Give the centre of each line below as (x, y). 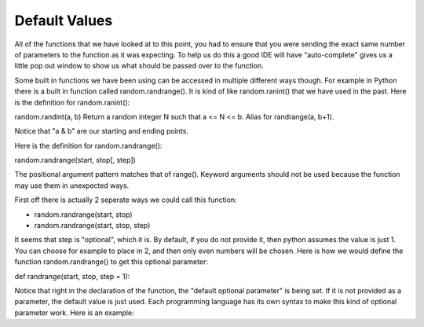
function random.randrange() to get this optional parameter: (111, 262)
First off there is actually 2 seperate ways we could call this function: (126, 200)
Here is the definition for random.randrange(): (88, 145)
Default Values (64, 20)
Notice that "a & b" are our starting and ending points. (101, 131)
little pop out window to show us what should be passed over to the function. (139, 66)
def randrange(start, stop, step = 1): (72, 276)
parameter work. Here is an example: (74, 312)
